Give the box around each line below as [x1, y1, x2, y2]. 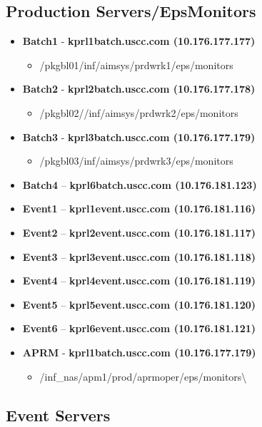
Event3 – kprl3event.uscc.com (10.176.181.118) [22, 249, 256, 264]
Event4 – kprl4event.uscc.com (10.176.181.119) [22, 273, 256, 288]
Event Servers [6, 403, 111, 426]
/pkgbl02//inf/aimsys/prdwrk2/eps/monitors [39, 105, 238, 120]
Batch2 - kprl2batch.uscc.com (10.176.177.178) [22, 81, 256, 96]
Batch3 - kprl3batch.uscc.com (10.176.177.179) [22, 129, 256, 144]
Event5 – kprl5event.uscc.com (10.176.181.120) [22, 297, 256, 312]
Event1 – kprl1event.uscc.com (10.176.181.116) [22, 201, 256, 216]
